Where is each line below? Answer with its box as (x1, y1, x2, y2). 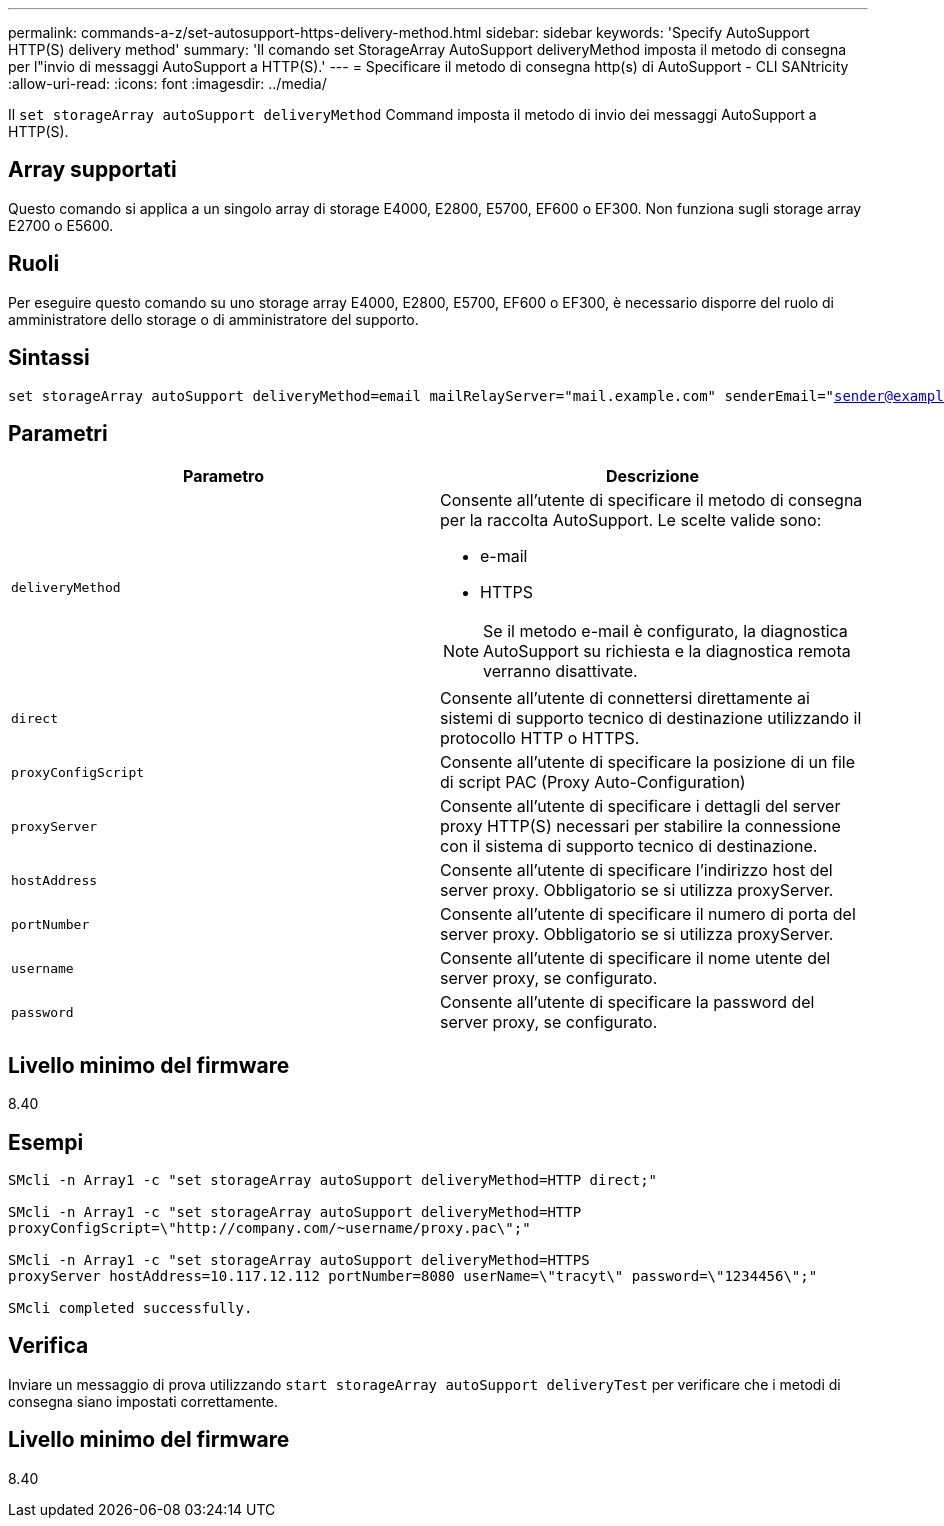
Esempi (8, 1129, 84, 1155)
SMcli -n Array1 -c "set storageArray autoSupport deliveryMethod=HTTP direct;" (8, 1172, 658, 1189)
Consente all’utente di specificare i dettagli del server (440, 796, 841, 817)
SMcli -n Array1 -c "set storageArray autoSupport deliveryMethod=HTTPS (8, 1252, 590, 1269)
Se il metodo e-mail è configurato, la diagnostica (483, 621, 848, 642)
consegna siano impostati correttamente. (8, 1392, 279, 1410)
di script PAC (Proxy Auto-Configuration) (440, 772, 746, 793)
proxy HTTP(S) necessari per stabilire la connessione (440, 816, 841, 837)
